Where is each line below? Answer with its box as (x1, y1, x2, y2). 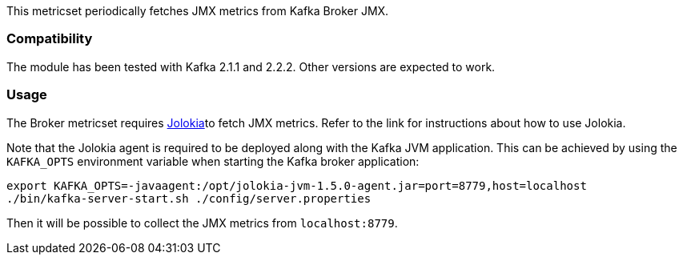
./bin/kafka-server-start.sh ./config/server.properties (6, 191, 372, 205)
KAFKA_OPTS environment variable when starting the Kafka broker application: (6, 154, 420, 168)
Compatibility (6, 30, 93, 47)
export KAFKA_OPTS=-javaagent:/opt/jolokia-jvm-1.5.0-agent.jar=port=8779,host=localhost (6, 179, 587, 192)
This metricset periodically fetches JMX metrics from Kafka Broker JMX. (6, 4, 389, 18)
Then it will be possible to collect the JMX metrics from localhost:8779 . (6, 215, 398, 230)
